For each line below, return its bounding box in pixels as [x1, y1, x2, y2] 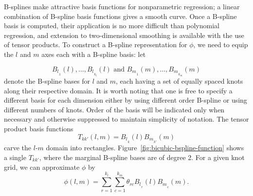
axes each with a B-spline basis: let [41, 49, 146, 59]
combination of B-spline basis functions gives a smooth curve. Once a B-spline [4, 11, 237, 21]
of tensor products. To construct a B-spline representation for [4, 39, 187, 50]
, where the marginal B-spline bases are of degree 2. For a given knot [39, 152, 245, 162]
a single [4, 152, 26, 162]
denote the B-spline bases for [4, 75, 90, 86]
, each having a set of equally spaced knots [116, 75, 243, 86]
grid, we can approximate [4, 161, 80, 172]
